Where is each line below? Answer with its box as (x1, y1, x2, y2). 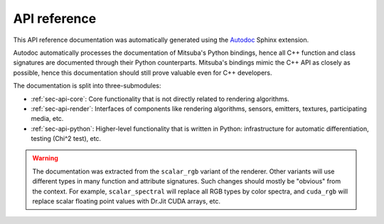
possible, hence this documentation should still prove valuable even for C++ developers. (13, 68, 272, 77)
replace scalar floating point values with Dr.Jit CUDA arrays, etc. (32, 197, 220, 206)
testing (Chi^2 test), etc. (31, 134, 102, 143)
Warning (32, 154, 58, 163)
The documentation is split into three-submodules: (13, 82, 161, 90)
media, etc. (31, 114, 64, 123)
